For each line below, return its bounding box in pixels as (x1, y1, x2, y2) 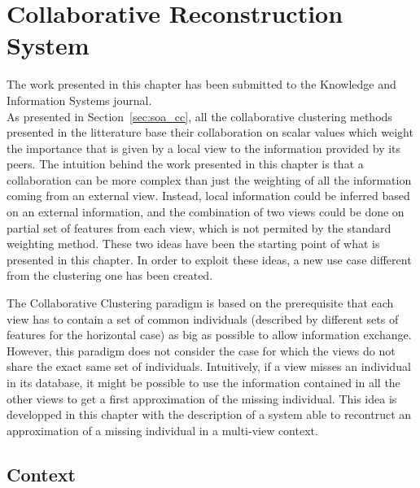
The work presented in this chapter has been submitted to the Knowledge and (7, 76, 396, 93)
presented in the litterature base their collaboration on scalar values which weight (7, 124, 413, 141)
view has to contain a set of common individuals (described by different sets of (7, 310, 399, 327)
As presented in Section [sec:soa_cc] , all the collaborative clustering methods (7, 107, 392, 124)
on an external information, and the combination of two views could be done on (7, 203, 405, 220)
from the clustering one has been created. (7, 267, 213, 284)
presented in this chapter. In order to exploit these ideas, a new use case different (7, 251, 412, 268)
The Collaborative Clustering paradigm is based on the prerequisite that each (7, 294, 394, 312)
